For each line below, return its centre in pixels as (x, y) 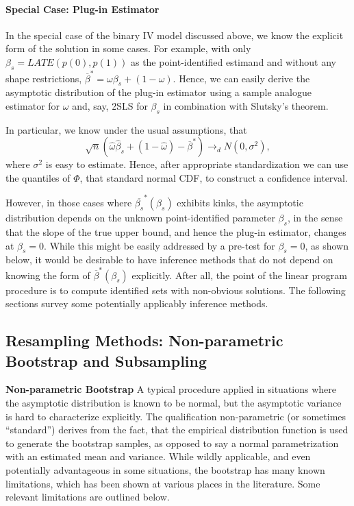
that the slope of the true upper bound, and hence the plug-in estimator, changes (176, 231)
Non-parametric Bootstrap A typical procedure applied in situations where (171, 389)
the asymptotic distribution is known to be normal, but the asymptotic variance (174, 403)
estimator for (33, 105)
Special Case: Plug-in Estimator (83, 9)
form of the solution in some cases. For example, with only (128, 48)
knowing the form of (48, 275)
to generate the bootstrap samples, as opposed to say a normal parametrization (172, 443)
